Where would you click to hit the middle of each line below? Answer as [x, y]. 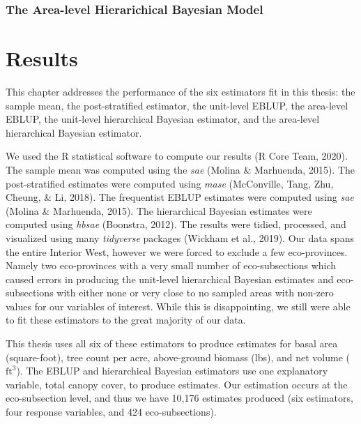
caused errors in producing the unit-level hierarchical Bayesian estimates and [170, 279]
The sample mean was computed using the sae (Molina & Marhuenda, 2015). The [180, 169]
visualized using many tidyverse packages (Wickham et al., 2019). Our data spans [180, 237]
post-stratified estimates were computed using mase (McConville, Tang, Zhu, [170, 183]
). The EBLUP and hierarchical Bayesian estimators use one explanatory [172, 371]
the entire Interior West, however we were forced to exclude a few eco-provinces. [177, 251]
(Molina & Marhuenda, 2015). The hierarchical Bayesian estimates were [159, 210]
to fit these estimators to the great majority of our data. [126, 320]
